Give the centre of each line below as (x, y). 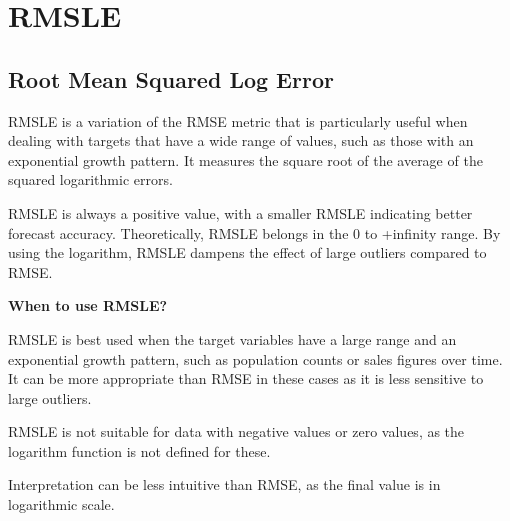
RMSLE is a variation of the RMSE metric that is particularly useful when (238, 120)
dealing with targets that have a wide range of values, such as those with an (241, 140)
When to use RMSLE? (88, 305)
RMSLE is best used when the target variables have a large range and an (232, 338)
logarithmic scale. (61, 504)
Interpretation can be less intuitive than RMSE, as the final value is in (224, 484)
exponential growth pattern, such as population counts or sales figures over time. (255, 358)
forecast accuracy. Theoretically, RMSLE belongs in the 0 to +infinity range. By (254, 232)
